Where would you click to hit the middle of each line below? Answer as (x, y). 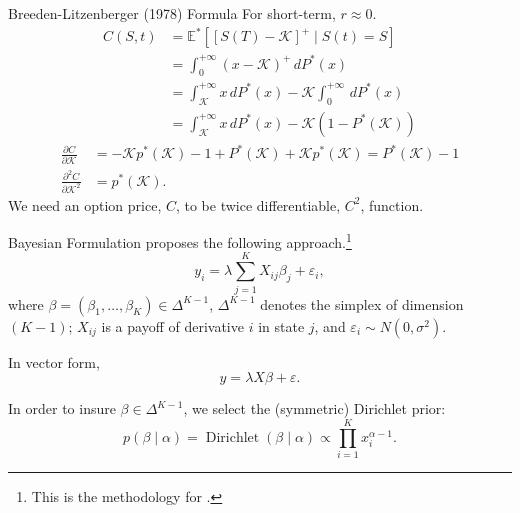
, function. (392, 204)
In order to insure (62, 408)
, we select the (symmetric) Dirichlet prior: (314, 408)
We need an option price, (85, 204)
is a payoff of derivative (172, 325)
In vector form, (54, 361)
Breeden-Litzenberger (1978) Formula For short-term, (172, 13)
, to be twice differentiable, (258, 204)
